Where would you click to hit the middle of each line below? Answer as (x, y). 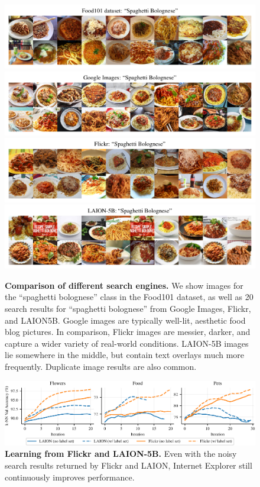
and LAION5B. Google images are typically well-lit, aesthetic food (125, 320)
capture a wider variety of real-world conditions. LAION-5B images (127, 343)
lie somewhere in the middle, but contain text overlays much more (125, 355)
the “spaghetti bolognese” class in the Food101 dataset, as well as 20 (129, 297)
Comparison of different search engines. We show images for (124, 285)
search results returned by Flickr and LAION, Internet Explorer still (129, 465)
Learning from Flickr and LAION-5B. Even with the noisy (121, 454)
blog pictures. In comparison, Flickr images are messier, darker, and (128, 332)
